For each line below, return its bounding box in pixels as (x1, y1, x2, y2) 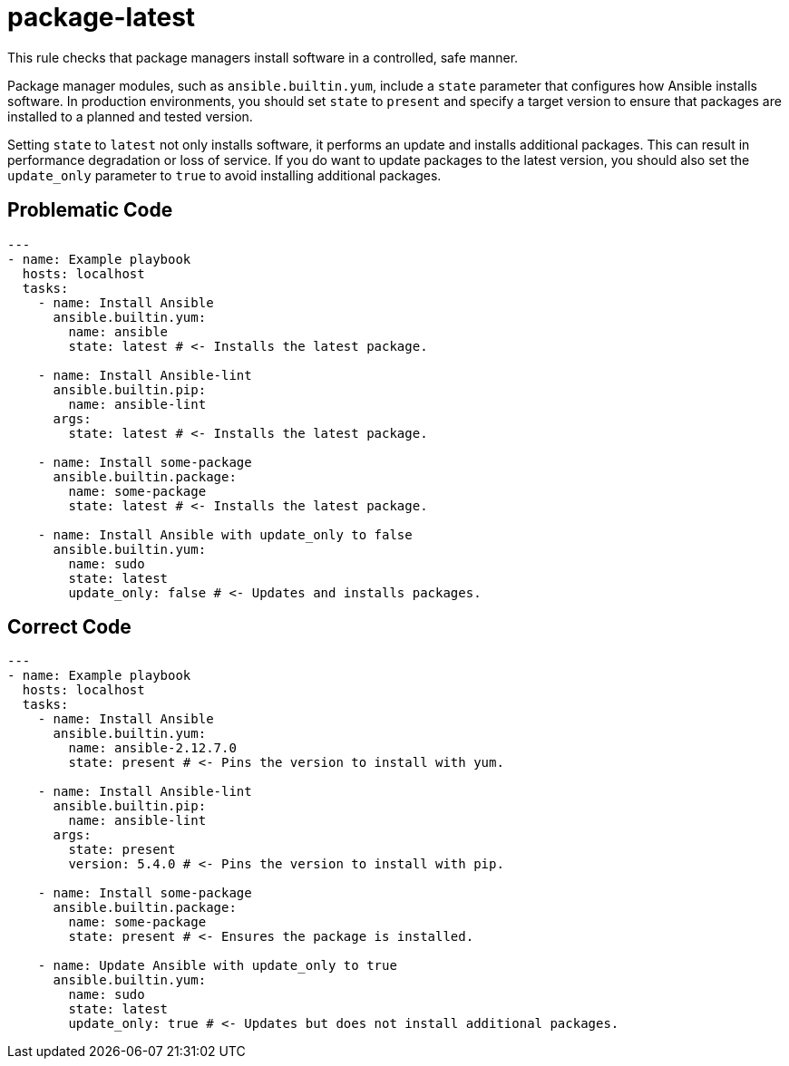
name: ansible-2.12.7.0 (68, 741, 237, 756)
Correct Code (7, 615, 131, 639)
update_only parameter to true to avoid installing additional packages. (7, 167, 442, 183)
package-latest (7, 2, 196, 33)
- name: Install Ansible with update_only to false (37, 527, 413, 542)
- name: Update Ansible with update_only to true (37, 958, 397, 974)
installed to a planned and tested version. (7, 108, 253, 124)
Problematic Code (7, 199, 173, 222)
